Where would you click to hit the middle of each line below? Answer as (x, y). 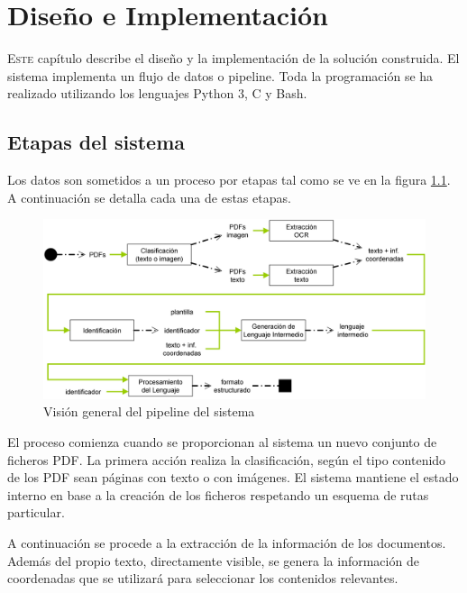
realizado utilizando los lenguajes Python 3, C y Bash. (157, 93)
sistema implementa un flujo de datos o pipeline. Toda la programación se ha (220, 75)
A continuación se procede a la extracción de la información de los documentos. (227, 543)
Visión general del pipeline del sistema (149, 411)
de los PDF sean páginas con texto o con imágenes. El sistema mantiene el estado (233, 477)
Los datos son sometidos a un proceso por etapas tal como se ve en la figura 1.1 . (229, 180)
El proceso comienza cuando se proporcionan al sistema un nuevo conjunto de (222, 442)
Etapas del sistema (96, 142)
